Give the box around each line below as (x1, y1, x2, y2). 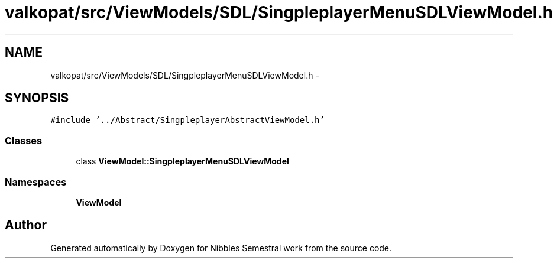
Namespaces (5, 176, 67, 188)
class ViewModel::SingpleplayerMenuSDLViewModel (76, 156, 289, 167)
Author (5, 217, 47, 233)
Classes (5, 134, 43, 147)
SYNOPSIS (5, 90, 69, 106)
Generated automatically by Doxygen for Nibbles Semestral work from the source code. (50, 242, 392, 253)
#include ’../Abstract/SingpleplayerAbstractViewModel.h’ (50, 115, 325, 125)
